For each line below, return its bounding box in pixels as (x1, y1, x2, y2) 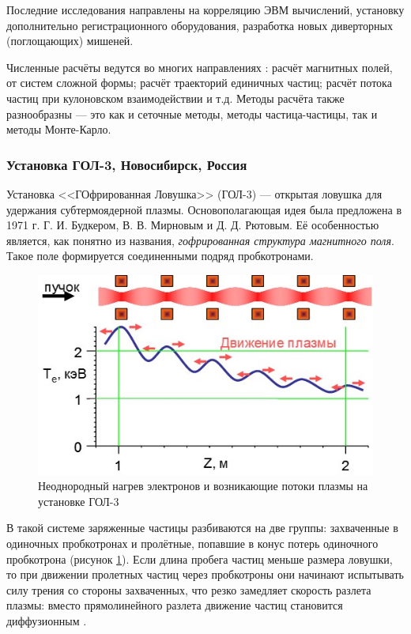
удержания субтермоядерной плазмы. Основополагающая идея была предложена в (6, 201, 402, 217)
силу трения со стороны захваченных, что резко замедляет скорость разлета (6, 581, 371, 598)
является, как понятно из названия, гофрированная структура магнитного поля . (6, 232, 394, 248)
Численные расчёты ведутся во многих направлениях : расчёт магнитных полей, (6, 58, 393, 75)
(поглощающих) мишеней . (6, 32, 134, 49)
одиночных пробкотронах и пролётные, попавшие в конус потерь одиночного (6, 535, 379, 552)
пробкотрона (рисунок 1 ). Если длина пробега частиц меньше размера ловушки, (6, 550, 393, 567)
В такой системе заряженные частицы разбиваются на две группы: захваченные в (6, 519, 398, 536)
